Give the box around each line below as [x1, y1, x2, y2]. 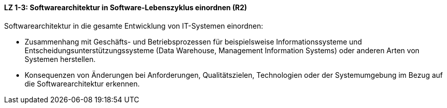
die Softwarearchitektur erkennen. [25, 79, 140, 88]
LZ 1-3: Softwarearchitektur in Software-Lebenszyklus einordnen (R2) [4, 3, 247, 12]
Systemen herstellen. [25, 54, 96, 63]
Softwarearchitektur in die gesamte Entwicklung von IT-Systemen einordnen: [4, 21, 263, 30]
